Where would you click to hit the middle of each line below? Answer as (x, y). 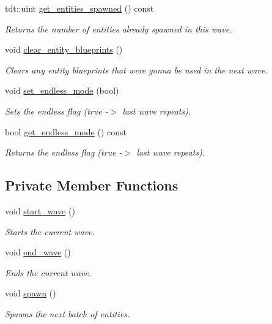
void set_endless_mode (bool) (62, 90)
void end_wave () (38, 252)
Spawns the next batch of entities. (68, 313)
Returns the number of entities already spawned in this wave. (119, 28)
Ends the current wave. (48, 272)
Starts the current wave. (50, 231)
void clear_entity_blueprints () (64, 49)
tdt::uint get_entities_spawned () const (79, 8)
